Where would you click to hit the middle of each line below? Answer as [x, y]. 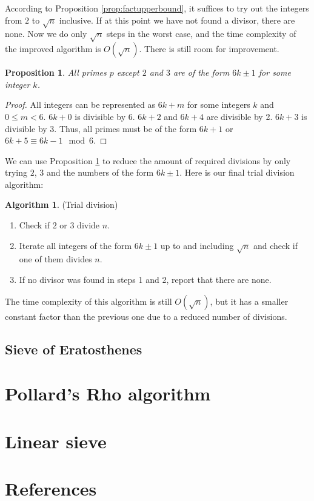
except [128, 72]
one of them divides [55, 259]
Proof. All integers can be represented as [80, 105]
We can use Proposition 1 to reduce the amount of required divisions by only [148, 160]
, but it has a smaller [249, 301]
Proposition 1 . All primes [56, 72]
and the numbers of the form [100, 172]
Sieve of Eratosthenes [74, 349]
